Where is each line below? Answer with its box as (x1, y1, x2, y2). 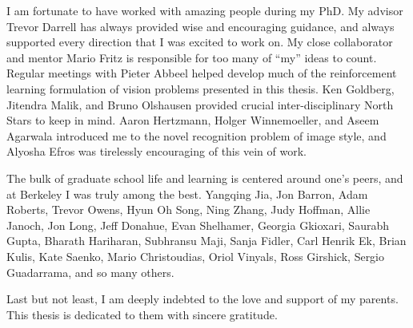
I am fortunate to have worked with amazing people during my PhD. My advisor (6, 2, 403, 18)
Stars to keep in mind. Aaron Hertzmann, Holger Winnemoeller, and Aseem (6, 112, 379, 128)
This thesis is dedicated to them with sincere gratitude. (6, 306, 278, 322)
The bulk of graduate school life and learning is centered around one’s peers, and (6, 169, 403, 186)
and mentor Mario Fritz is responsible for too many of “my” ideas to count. (6, 49, 377, 65)
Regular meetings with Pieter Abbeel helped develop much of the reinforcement (6, 65, 397, 81)
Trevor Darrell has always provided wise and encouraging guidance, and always (6, 18, 395, 34)
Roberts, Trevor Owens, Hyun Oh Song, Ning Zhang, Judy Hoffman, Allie (6, 201, 371, 218)
